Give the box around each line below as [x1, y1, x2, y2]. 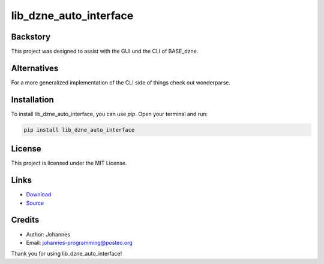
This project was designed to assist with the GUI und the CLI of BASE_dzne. [11, 48, 199, 55]
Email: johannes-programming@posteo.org [26, 239, 133, 246]
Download [26, 191, 52, 198]
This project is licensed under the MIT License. [11, 159, 127, 167]
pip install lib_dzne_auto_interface [23, 126, 135, 133]
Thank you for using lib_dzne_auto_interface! [11, 250, 122, 257]
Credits [11, 215, 40, 225]
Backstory [11, 32, 51, 42]
